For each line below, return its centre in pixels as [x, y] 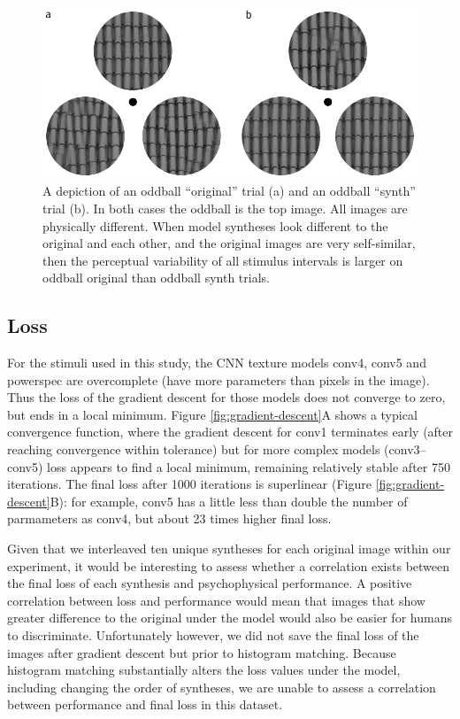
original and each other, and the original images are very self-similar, [229, 243]
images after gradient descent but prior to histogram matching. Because [202, 652]
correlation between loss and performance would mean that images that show [216, 600]
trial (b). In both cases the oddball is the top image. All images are [225, 208]
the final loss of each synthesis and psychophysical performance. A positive [210, 583]
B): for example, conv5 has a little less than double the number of [229, 501]
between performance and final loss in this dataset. [145, 704]
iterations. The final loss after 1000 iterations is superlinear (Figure [189, 484]
